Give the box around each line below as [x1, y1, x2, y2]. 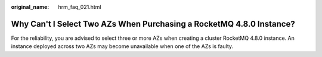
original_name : [11, 4, 49, 10]
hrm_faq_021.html [58, 4, 101, 10]
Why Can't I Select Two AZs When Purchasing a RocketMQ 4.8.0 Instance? [11, 18, 295, 29]
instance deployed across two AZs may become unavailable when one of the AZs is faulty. [11, 43, 234, 50]
